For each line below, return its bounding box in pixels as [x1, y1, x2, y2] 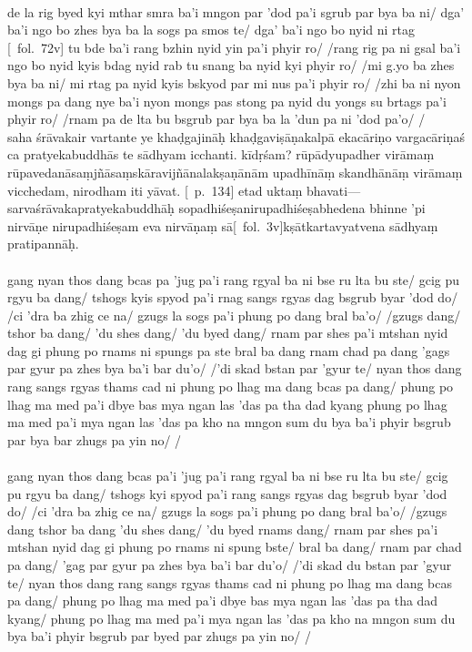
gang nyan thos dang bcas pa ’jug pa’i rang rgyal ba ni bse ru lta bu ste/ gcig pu [7, 270, 460, 289]
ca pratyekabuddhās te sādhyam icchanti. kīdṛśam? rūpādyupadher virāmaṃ [7, 145, 435, 164]
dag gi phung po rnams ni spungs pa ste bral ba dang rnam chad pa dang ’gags [7, 341, 450, 360]
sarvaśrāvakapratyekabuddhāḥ [7, 199, 175, 218]
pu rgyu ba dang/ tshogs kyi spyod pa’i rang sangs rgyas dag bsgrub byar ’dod [7, 484, 447, 503]
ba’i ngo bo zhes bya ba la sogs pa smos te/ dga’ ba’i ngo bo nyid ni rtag [7, 20, 416, 39]
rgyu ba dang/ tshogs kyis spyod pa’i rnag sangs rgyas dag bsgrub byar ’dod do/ [7, 288, 458, 307]
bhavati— [306, 180, 361, 199]
